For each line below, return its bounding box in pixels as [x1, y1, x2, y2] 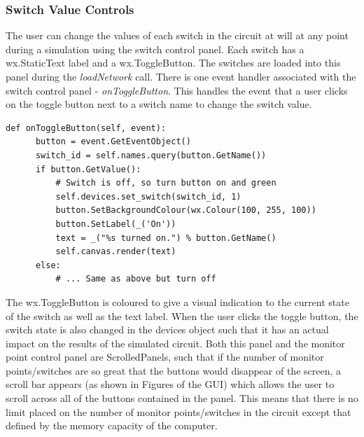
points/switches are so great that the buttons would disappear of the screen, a [6, 363, 342, 377]
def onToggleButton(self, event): [6, 123, 167, 133]
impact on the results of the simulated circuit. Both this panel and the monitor [6, 335, 345, 350]
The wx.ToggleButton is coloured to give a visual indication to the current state [6, 294, 349, 309]
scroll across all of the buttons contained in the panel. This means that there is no [6, 391, 358, 405]
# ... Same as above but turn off [55, 274, 216, 284]
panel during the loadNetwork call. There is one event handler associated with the [6, 69, 356, 83]
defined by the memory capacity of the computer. [6, 418, 218, 433]
